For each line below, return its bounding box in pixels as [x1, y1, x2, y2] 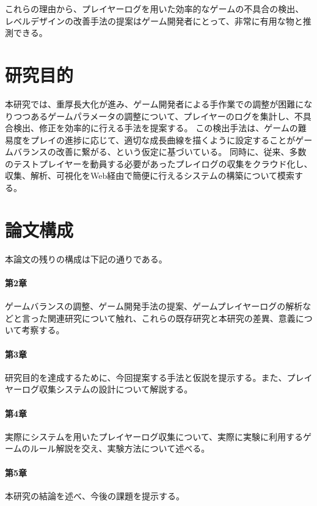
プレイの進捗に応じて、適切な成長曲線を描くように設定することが [30, 133, 296, 146]
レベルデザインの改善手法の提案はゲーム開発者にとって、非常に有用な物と [5, 14, 303, 27]
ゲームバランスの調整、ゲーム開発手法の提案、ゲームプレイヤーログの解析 [5, 300, 303, 313]
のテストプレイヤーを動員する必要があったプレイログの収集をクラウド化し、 [5, 157, 313, 170]
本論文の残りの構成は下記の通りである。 [5, 252, 167, 265]
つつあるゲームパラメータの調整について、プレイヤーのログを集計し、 [13, 109, 294, 122]
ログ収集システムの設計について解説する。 [21, 383, 193, 396]
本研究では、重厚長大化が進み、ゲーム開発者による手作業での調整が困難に [5, 97, 304, 110]
